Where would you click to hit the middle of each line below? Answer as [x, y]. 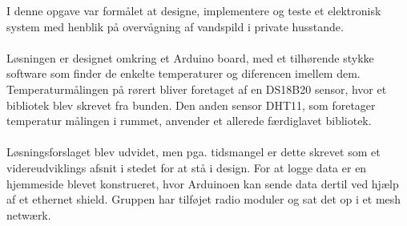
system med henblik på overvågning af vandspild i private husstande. [175, 26]
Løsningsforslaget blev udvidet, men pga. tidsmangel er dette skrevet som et [193, 152]
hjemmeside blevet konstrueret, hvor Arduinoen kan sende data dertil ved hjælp [203, 183]
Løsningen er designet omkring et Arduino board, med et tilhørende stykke [190, 57]
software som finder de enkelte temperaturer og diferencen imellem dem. [183, 73]
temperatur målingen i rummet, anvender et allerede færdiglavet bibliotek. [189, 121]
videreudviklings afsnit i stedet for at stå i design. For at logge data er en [187, 167]
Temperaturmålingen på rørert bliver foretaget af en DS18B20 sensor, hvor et [197, 89]
